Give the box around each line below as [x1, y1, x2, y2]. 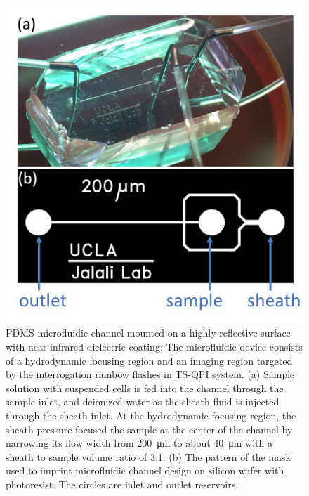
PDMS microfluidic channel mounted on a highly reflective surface [6, 325, 291, 340]
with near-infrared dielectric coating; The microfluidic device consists [6, 339, 303, 353]
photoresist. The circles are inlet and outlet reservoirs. [6, 476, 239, 491]
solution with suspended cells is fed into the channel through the [6, 380, 284, 395]
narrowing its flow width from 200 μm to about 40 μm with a [6, 436, 272, 450]
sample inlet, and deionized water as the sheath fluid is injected [6, 394, 280, 409]
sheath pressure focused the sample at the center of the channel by [6, 422, 293, 436]
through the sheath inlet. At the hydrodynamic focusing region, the [6, 407, 296, 422]
